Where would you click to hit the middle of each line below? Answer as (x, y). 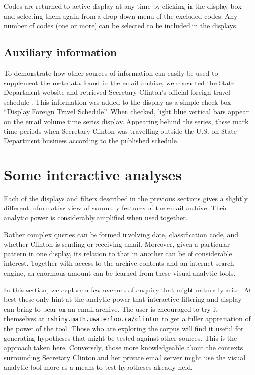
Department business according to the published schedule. (91, 141)
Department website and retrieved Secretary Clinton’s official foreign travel (117, 92)
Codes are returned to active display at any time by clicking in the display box (123, 6)
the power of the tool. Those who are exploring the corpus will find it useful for (124, 328)
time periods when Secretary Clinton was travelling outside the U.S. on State (120, 131)
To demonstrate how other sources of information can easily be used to (111, 72)
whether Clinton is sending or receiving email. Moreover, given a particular (117, 244)
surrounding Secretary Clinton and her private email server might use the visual (125, 357)
